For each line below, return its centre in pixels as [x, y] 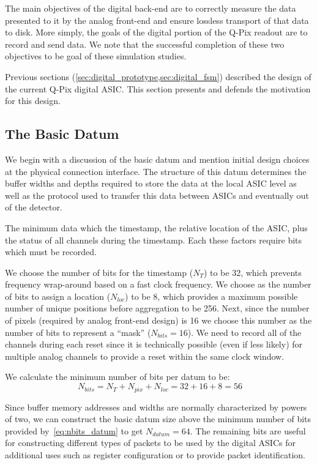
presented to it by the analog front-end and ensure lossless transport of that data [157, 20]
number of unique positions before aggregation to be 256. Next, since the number [157, 308]
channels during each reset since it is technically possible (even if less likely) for [154, 344]
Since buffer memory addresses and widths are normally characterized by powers [156, 407]
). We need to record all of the [244, 332]
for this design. [33, 101]
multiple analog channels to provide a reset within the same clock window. [145, 356]
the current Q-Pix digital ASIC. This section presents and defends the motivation [158, 88]
